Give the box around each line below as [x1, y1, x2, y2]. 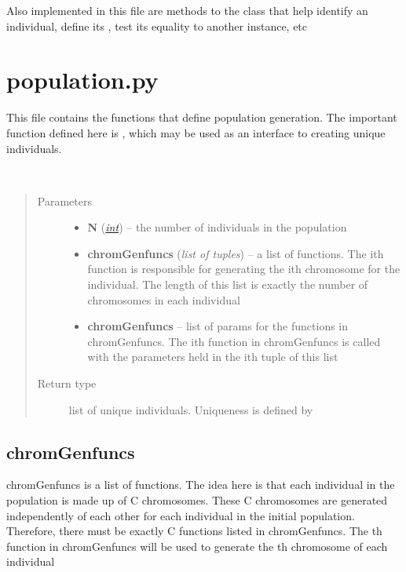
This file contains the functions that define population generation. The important [6, 109, 397, 126]
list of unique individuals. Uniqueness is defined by [68, 401, 313, 417]
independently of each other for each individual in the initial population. [6, 507, 355, 523]
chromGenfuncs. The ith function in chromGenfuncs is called [87, 333, 381, 349]
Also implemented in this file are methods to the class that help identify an [6, 2, 368, 18]
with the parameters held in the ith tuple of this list [87, 348, 338, 365]
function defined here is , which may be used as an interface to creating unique [6, 124, 386, 140]
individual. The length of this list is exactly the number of [87, 276, 368, 293]
